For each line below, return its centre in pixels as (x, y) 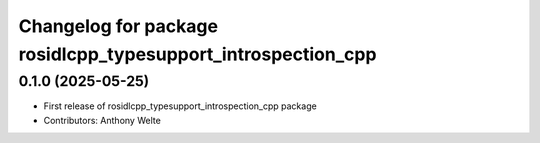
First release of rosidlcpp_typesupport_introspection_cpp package (180, 106)
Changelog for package (118, 26)
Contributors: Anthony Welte (102, 120)
